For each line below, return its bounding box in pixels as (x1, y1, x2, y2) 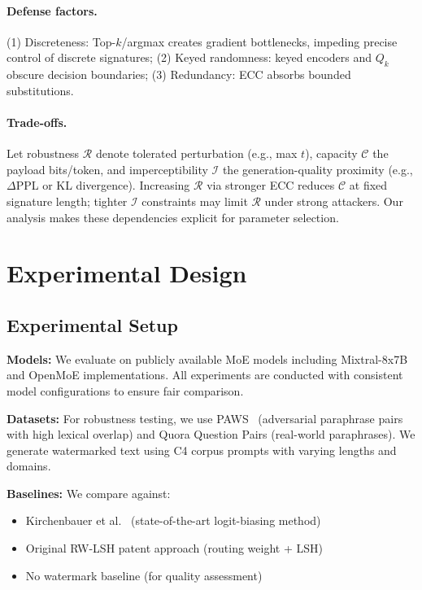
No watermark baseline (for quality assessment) (25, 566, 263, 583)
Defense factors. (7, 2, 98, 19)
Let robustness (7, 145, 80, 162)
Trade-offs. (7, 113, 67, 130)
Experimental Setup (7, 312, 178, 337)
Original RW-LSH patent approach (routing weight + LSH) (25, 540, 323, 557)
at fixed (349, 177, 388, 194)
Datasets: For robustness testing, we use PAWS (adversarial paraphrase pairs (7, 409, 403, 426)
